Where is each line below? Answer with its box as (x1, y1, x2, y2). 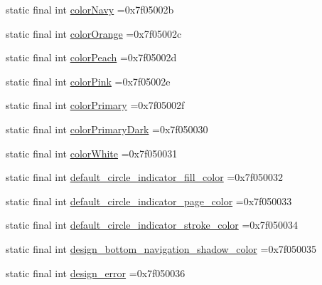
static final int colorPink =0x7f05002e (6, 73, 171, 88)
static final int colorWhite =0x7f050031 (6, 145, 178, 160)
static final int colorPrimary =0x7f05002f (6, 98, 185, 113)
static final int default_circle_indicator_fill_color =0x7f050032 (6, 170, 283, 185)
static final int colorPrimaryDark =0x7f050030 (6, 121, 208, 136)
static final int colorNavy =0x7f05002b (6, 2, 174, 16)
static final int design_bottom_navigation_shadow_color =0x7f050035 (6, 241, 317, 256)
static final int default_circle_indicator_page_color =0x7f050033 (6, 193, 292, 208)
